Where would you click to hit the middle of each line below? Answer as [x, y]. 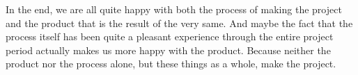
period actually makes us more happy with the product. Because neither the [168, 50]
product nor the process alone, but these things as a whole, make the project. [171, 64]
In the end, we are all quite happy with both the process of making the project [174, 9]
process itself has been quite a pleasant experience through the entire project [170, 36]
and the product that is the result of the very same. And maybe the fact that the [179, 23]
